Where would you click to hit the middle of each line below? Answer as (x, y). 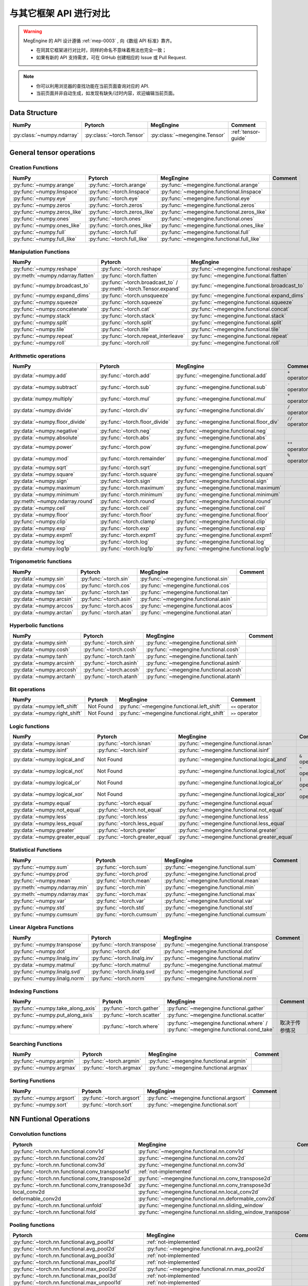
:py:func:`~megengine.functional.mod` (222, 458)
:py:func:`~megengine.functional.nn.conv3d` (192, 1165)
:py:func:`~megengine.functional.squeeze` (242, 302)
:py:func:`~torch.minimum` (132, 495)
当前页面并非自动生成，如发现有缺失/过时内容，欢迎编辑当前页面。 (107, 93)
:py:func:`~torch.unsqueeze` (135, 296)
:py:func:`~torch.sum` (122, 867)
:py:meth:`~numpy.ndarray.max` (51, 894)
